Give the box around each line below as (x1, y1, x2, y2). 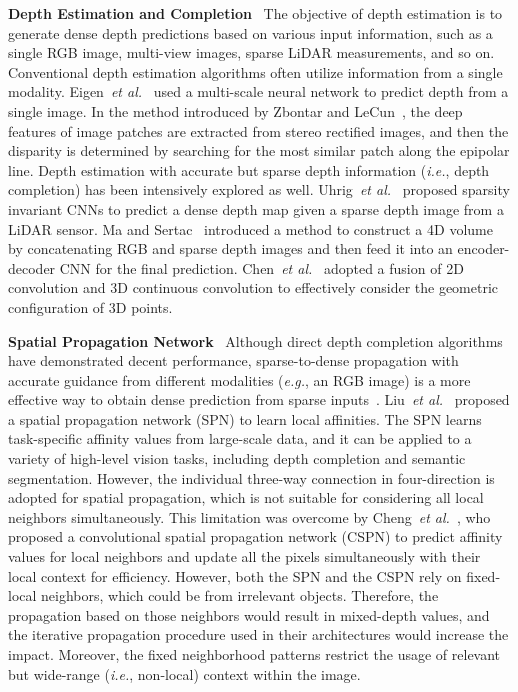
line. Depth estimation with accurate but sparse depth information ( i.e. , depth (8, 159, 490, 180)
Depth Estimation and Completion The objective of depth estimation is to (8, 3, 503, 23)
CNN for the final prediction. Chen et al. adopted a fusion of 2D (59, 257, 464, 278)
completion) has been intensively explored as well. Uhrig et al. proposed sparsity (8, 179, 510, 200)
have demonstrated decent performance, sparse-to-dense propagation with (8, 350, 459, 371)
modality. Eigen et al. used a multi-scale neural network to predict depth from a (8, 81, 509, 102)
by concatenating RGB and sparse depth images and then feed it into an (8, 238, 453, 259)
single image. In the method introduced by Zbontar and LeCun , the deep (8, 100, 463, 121)
